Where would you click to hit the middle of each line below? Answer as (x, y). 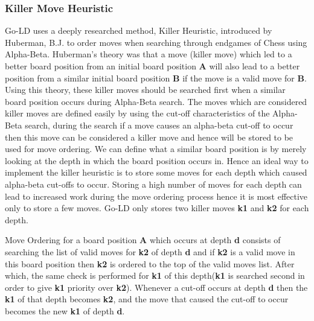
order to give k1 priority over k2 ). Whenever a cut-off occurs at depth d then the (156, 287)
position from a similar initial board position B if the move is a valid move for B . (156, 78)
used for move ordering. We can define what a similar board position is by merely (156, 149)
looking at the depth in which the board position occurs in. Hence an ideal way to (157, 160)
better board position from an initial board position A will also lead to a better (152, 66)
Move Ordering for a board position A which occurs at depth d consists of (143, 240)
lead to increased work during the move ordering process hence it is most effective (156, 196)
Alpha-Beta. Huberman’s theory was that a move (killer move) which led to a (149, 54)
